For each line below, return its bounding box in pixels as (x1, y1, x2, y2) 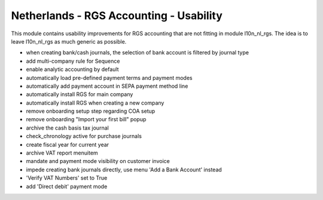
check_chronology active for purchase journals (26, 133, 142, 140)
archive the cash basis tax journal (26, 124, 109, 131)
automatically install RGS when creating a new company (26, 99, 164, 106)
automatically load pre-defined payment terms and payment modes (26, 74, 193, 81)
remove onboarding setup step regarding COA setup (26, 107, 156, 115)
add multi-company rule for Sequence (26, 57, 120, 64)
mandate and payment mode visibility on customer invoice (26, 158, 170, 165)
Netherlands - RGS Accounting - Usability (11, 9, 223, 22)
